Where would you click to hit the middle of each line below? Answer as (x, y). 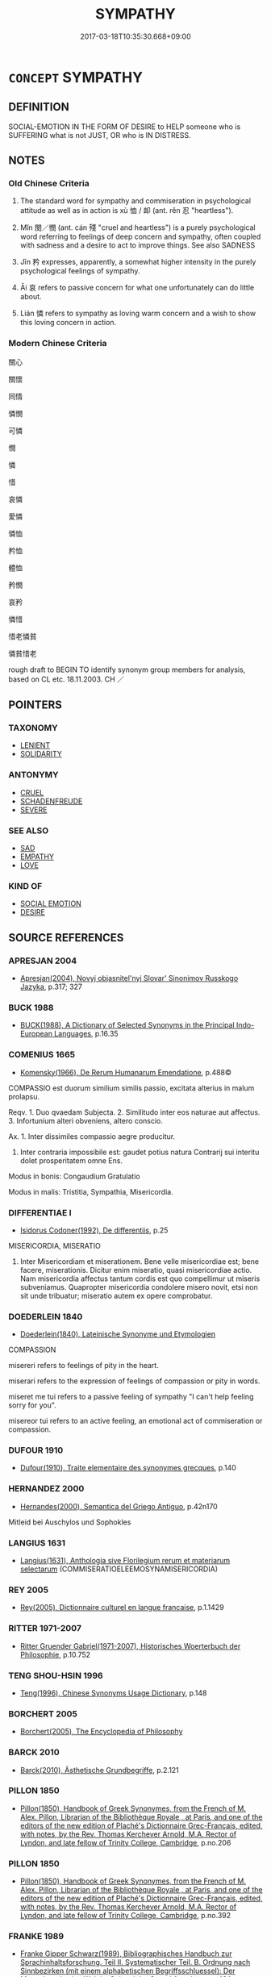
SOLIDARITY (41, 754)
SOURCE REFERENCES (66, 938)
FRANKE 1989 (36, 1937)
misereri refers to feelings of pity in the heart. (83, 1366)
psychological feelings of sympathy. (80, 271)
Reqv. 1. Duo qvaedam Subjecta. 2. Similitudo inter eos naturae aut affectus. (134, 1112)
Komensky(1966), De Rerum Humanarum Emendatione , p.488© (126, 1072)
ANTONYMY (33, 775)
